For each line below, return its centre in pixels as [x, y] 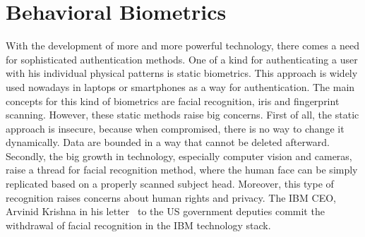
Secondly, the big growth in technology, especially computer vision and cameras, [179, 156]
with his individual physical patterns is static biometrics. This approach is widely [182, 73]
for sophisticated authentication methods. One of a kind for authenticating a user [182, 59]
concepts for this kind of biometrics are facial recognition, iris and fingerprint [173, 101]
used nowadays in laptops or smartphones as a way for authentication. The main [180, 86]
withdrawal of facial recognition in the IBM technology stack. [138, 225]
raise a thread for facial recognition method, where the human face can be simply [182, 170]
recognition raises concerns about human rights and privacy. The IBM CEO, [171, 197]
